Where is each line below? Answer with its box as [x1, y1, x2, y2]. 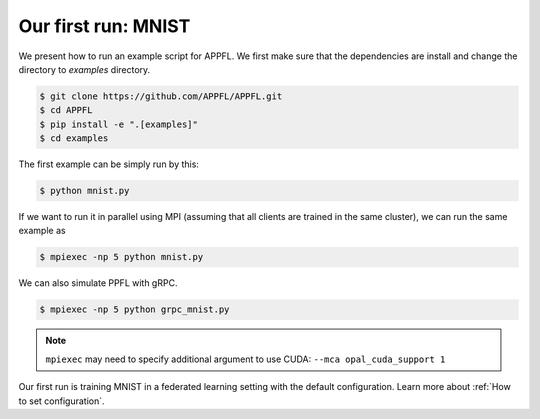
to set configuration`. [18, 395, 105, 407]
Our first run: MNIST [18, 15, 191, 37]
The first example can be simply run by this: [18, 158, 200, 170]
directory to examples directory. [18, 63, 151, 75]
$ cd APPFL [39, 105, 93, 116]
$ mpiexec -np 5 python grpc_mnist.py [39, 304, 230, 315]
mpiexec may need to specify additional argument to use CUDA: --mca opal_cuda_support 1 [45, 353, 446, 365]
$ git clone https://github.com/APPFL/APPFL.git [39, 90, 283, 102]
